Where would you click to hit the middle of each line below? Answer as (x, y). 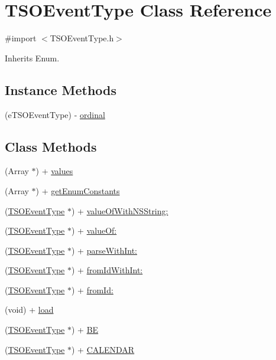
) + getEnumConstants (78, 190)
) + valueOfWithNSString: (120, 210)
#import (21, 38)
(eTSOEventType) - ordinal (55, 114)
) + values (54, 171)
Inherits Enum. (32, 58)
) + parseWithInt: (104, 250)
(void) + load (29, 310)
